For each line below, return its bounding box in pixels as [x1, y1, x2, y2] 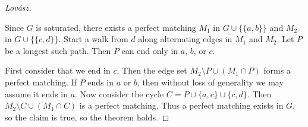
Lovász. [5, 1, 32, 13]
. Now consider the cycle [75, 87, 164, 100]
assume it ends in [5, 87, 68, 100]
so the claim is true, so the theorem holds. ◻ [5, 110, 169, 123]
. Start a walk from [58, 33, 128, 45]
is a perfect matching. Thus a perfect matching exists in [79, 99, 284, 112]
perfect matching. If [5, 75, 77, 88]
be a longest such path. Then [5, 44, 111, 56]
